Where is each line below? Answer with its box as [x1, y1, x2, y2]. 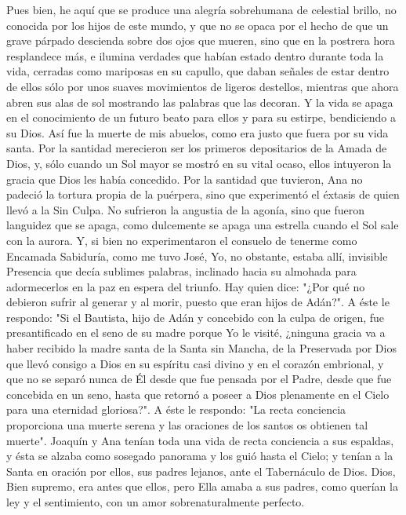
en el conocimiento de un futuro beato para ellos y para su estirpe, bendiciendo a [6, 109, 397, 126]
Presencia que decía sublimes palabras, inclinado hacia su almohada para [6, 263, 357, 279]
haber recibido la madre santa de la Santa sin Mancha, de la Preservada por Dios [6, 340, 397, 356]
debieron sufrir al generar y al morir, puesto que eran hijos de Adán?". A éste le [6, 294, 390, 310]
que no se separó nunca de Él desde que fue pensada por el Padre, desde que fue [6, 371, 392, 387]
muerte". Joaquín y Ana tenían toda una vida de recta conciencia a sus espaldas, [6, 432, 394, 448]
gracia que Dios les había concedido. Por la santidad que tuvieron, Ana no [6, 170, 363, 187]
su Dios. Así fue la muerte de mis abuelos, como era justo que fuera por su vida [6, 124, 389, 141]
